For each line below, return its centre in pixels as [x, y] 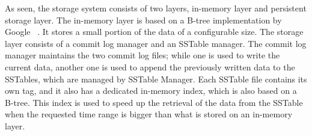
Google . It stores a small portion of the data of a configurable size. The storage [154, 32]
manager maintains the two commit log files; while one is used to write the [142, 55]
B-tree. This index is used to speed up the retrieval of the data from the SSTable [154, 102]
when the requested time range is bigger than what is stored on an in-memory [149, 114]
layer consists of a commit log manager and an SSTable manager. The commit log [156, 43]
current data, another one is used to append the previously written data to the [150, 66]
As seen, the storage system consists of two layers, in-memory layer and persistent [156, 8]
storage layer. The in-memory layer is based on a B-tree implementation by [143, 20]
